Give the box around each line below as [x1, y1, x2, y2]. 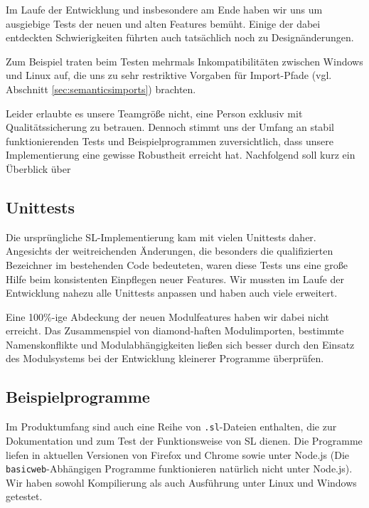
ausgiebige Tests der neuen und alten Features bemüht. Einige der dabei [6, 16, 321, 31]
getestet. [6, 489, 43, 504]
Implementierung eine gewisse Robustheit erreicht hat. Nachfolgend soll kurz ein [6, 147, 355, 162]
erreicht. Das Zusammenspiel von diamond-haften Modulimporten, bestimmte [6, 323, 344, 338]
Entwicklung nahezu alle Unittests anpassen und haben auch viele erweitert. [6, 285, 338, 300]
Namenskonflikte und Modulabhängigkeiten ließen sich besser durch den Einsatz [6, 337, 355, 351]
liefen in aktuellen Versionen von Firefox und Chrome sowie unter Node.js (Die [6, 447, 350, 462]
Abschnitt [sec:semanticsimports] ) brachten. [6, 81, 196, 96]
